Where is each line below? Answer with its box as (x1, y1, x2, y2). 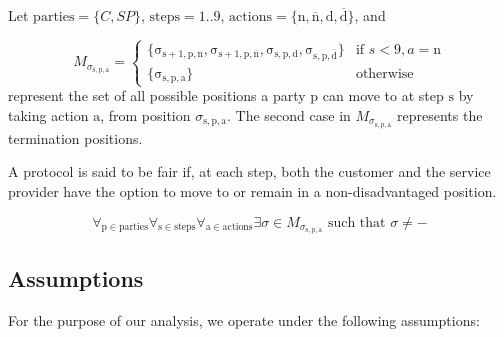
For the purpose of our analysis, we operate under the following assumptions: (8, 309, 480, 330)
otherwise (355, 66, 414, 81)
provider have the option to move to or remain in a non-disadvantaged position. (8, 181, 497, 202)
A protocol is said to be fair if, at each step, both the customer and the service (8, 161, 491, 182)
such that (327, 215, 386, 230)
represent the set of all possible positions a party (8, 85, 306, 106)
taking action (8, 104, 89, 125)
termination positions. (8, 127, 143, 148)
